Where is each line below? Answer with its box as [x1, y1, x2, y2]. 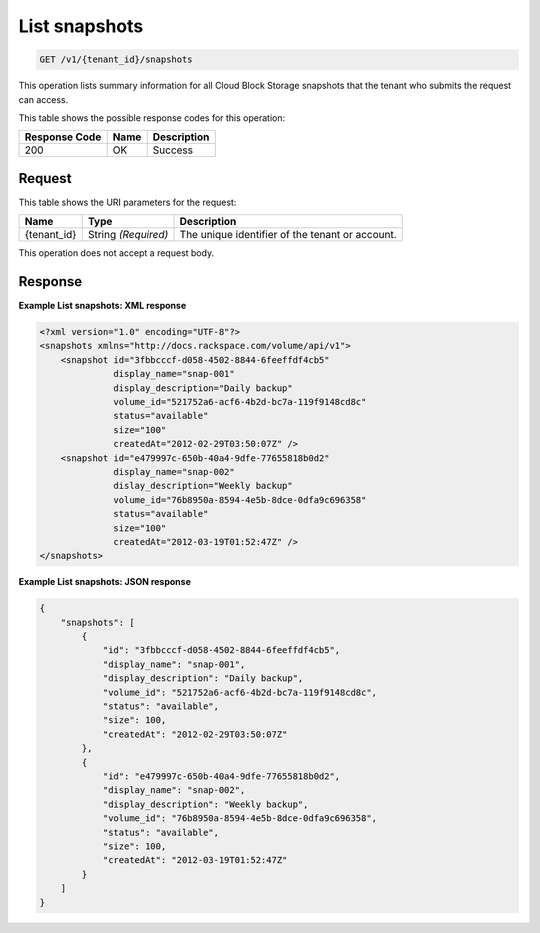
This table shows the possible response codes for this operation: [18, 111, 286, 124]
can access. [18, 93, 69, 105]
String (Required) [87, 228, 169, 242]
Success [152, 143, 194, 157]
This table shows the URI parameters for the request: [18, 196, 237, 208]
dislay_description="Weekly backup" [113, 480, 294, 492]
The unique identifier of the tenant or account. [179, 228, 397, 242]
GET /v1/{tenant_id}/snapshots [39, 54, 194, 65]
